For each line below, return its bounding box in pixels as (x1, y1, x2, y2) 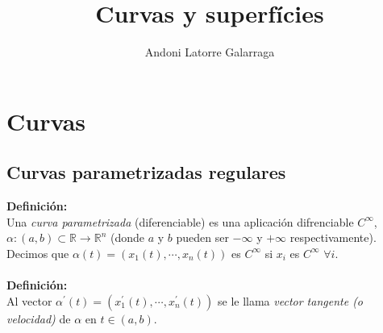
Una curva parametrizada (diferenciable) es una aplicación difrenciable (6, 213, 354, 230)
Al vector (6, 292, 52, 309)
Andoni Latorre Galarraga (144, 44, 275, 60)
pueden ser (176, 229, 229, 246)
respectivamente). (289, 229, 377, 246)
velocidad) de (6, 310, 71, 327)
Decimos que (6, 244, 69, 261)
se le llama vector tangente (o (218, 292, 364, 309)
